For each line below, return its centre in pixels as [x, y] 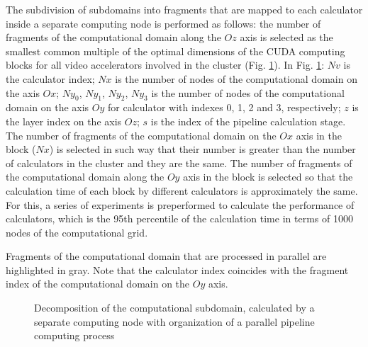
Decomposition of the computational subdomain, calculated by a [174, 308]
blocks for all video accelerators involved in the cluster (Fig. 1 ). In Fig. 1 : [165, 65]
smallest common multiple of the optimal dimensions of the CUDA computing [175, 51]
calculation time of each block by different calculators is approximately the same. [182, 190]
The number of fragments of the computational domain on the [141, 135]
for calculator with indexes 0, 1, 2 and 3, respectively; [224, 107]
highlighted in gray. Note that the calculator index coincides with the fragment [177, 269]
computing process [74, 335]
